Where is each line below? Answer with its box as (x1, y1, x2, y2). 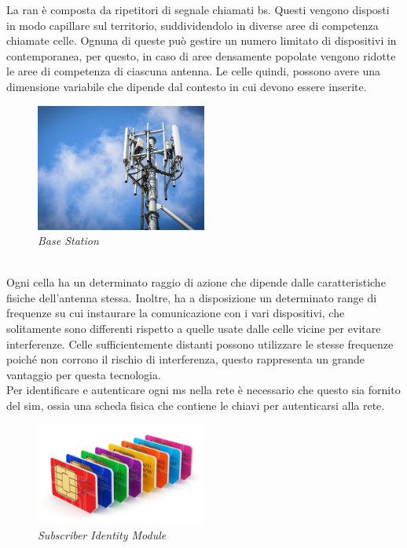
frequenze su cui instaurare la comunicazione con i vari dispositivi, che (6, 305, 345, 321)
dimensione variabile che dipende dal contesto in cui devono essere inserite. (6, 78, 367, 94)
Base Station (38, 232, 99, 249)
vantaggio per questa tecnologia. (6, 366, 161, 382)
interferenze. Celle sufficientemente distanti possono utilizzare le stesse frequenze (6, 335, 394, 352)
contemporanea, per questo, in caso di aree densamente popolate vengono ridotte (6, 47, 396, 64)
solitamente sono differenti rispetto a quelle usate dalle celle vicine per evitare (6, 320, 381, 337)
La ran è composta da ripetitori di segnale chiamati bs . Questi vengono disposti (6, 2, 390, 17)
